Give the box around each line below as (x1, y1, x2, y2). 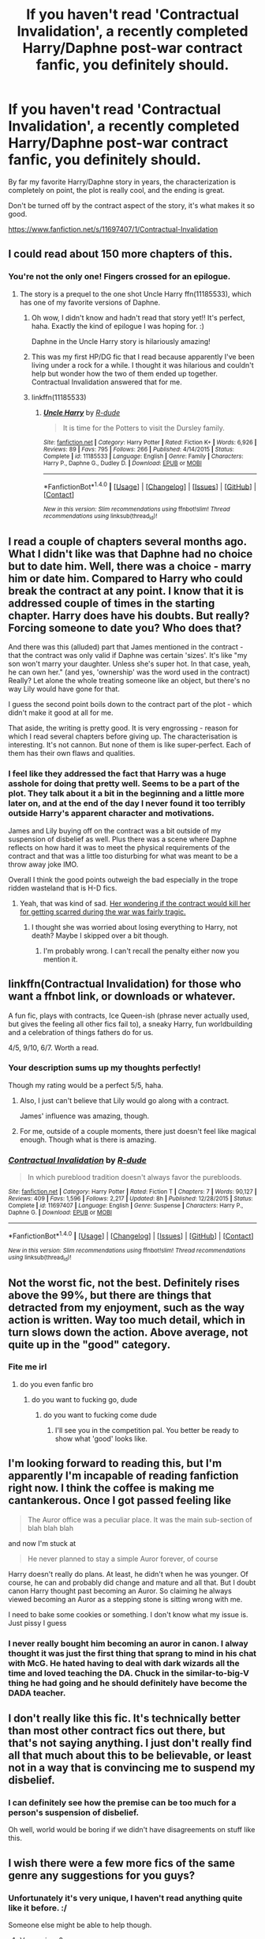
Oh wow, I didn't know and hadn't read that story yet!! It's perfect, (31, 312, 245, 322)
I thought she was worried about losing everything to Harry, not (31, 922, 238, 932)
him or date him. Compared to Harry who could (8, 572, 243, 585)
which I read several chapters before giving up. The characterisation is (8, 731, 238, 741)
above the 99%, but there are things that (8, 1288, 211, 1302)
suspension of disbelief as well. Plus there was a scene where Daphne (8, 834, 237, 844)
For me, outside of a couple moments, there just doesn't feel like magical (19, 1126, 256, 1136)
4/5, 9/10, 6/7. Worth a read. (8, 1042, 99, 1053)
